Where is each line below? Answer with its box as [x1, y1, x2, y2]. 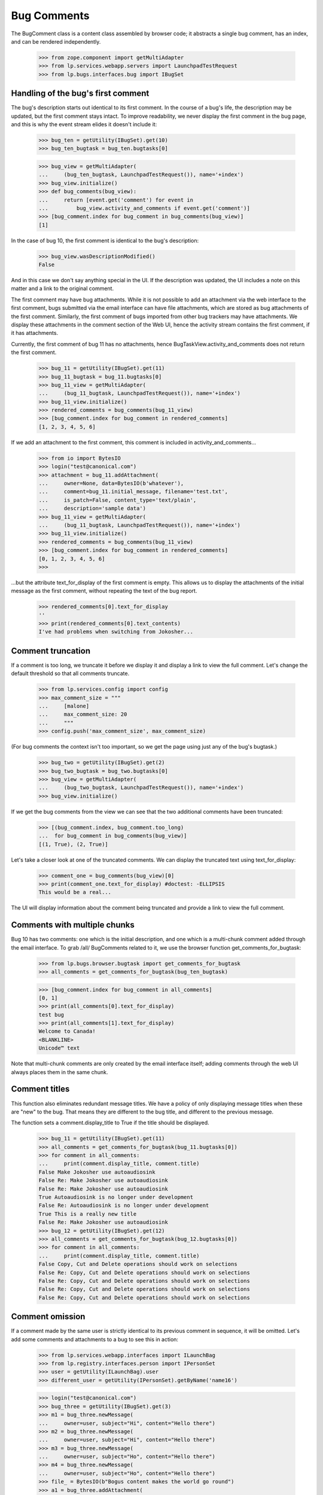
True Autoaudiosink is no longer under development [38, 1194, 194, 1201]
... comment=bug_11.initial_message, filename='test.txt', [38, 488, 228, 495]
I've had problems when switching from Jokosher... [38, 628, 194, 635]
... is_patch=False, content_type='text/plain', [38, 496, 197, 504]
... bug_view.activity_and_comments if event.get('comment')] [38, 205, 251, 212]
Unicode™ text [38, 1045, 80, 1052]
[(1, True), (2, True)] [38, 841, 109, 847]
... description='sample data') [38, 505, 147, 512]
